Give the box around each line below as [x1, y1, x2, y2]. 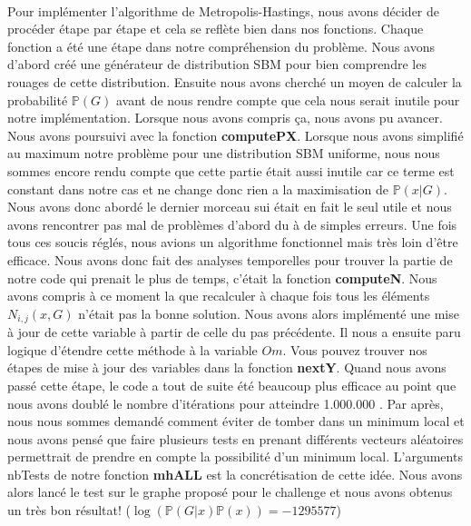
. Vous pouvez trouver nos [282, 340, 427, 359]
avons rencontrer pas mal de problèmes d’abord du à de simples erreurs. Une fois [7, 214, 457, 233]
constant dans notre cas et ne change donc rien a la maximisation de [7, 179, 388, 198]
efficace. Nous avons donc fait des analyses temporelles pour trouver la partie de [7, 250, 453, 269]
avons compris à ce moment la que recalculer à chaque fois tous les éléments [7, 286, 430, 305]
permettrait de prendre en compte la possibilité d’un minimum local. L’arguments [7, 447, 463, 466]
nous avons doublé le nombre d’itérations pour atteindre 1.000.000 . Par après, [7, 393, 444, 412]
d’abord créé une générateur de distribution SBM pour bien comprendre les [7, 55, 427, 74]
